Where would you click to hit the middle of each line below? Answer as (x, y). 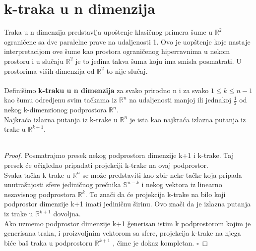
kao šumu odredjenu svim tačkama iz (61, 100)
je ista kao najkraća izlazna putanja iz (188, 119)
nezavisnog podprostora (40, 194)
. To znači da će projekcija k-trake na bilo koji (155, 194)
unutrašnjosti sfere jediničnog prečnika (63, 184)
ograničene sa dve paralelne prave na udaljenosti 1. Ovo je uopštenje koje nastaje (127, 41)
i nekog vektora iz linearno (182, 184)
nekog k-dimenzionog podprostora (55, 110)
